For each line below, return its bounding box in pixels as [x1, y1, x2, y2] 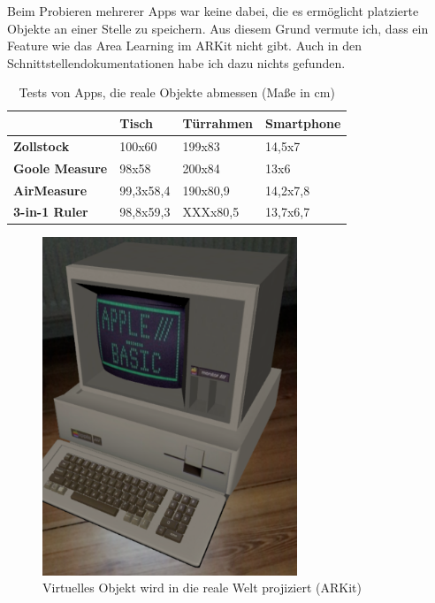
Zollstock [13, 136, 70, 155]
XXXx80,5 [182, 202, 240, 221]
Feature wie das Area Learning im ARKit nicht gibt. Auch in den [7, 36, 362, 55]
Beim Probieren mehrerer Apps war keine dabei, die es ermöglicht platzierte [7, 2, 419, 19]
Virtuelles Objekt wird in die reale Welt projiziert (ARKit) [42, 578, 362, 597]
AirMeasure [13, 180, 88, 199]
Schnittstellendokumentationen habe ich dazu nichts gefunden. [7, 53, 346, 72]
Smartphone [265, 113, 341, 132]
